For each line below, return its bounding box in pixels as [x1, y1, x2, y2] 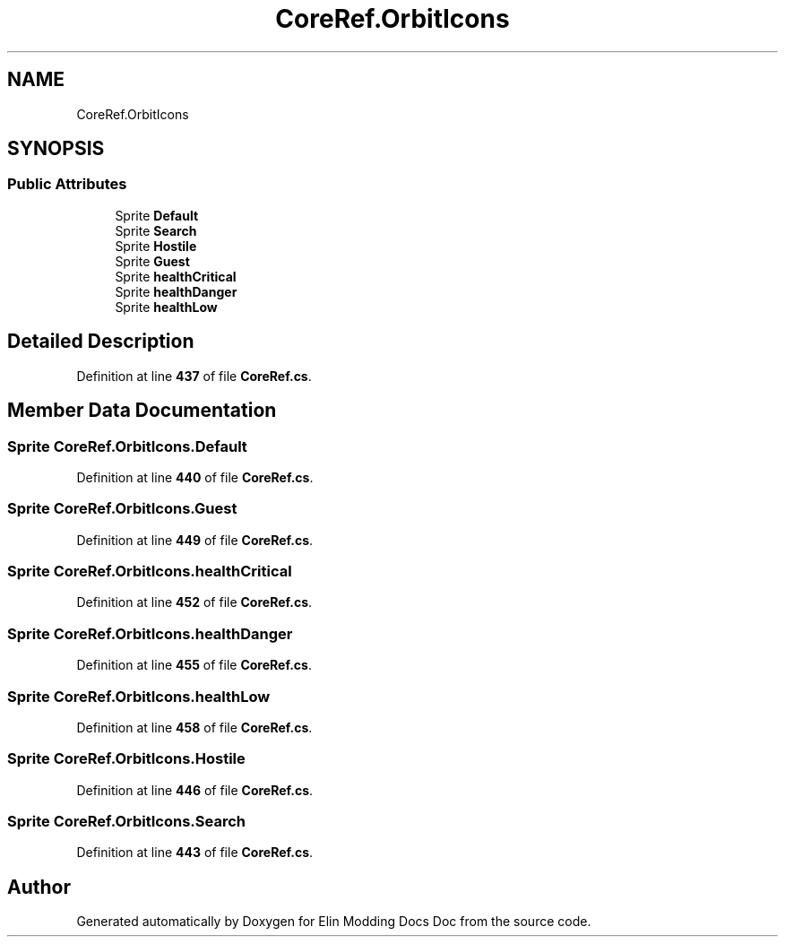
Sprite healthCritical [115, 268, 237, 284]
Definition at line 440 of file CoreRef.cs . [76, 469, 314, 485]
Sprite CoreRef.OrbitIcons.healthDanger [7, 624, 293, 643]
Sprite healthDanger [115, 283, 237, 299]
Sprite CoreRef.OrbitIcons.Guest [7, 499, 237, 518]
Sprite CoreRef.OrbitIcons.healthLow [7, 687, 271, 706]
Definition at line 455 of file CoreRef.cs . [76, 657, 312, 673]
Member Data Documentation [7, 399, 277, 422]
